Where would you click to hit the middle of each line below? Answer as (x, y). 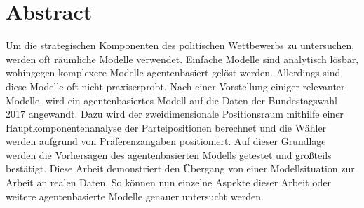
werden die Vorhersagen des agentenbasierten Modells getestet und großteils (169, 154)
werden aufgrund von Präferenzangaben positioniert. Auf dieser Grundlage (166, 141)
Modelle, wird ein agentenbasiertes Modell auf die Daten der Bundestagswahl (171, 100)
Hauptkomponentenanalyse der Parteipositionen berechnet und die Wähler (166, 127)
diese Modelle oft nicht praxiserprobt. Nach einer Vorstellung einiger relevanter (175, 86)
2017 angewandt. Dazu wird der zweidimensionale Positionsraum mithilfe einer (175, 114)
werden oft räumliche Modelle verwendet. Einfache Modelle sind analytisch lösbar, (182, 58)
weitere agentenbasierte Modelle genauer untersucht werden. (135, 196)
